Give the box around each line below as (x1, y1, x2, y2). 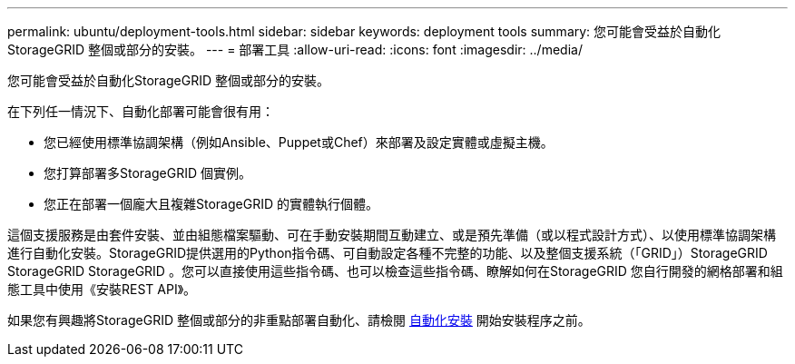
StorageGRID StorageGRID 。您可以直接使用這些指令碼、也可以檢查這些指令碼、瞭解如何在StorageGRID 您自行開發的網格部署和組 (7, 263, 783, 279)
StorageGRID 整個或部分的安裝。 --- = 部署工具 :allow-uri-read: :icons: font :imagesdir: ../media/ (7, 42, 583, 57)
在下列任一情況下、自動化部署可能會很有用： (7, 103, 274, 119)
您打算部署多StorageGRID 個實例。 (44, 165, 251, 181)
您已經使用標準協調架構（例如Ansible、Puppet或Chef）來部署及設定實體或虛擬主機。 (44, 134, 554, 150)
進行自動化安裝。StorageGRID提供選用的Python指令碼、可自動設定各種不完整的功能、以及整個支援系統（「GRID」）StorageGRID (7, 245, 768, 261)
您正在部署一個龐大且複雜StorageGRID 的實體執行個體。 (44, 196, 378, 212)
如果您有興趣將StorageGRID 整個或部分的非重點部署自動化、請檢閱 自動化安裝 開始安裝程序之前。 (7, 312, 591, 328)
